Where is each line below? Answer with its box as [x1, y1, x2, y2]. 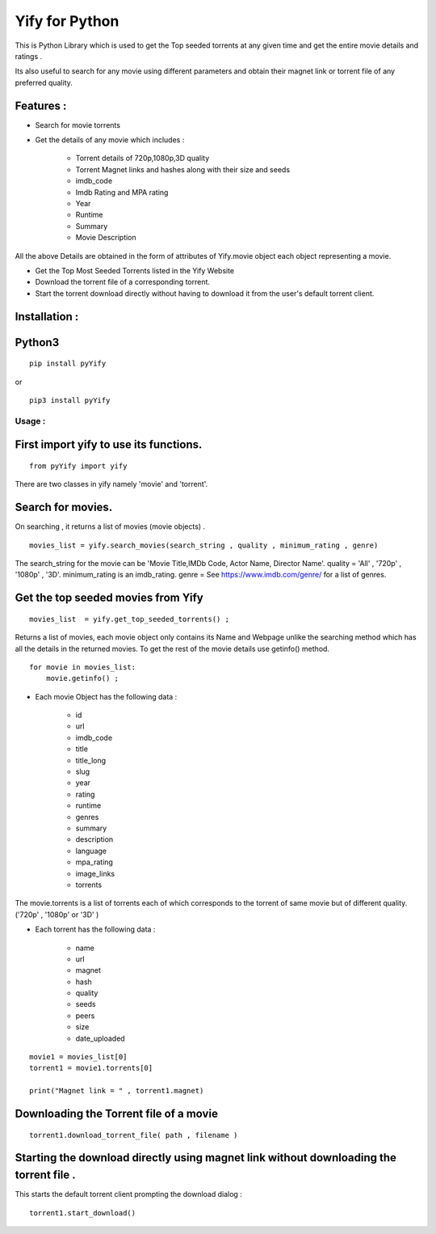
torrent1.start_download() [29, 1208, 136, 1217]
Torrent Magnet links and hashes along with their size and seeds [75, 164, 291, 174]
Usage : [15, 415, 46, 426]
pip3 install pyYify [29, 395, 111, 404]
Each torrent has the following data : [35, 924, 156, 934]
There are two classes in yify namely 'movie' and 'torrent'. [15, 480, 208, 489]
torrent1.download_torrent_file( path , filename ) [29, 1130, 238, 1139]
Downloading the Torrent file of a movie [15, 1107, 218, 1121]
